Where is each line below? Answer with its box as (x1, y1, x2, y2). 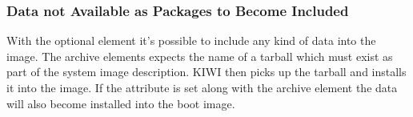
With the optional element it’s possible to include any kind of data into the (6, 32, 376, 49)
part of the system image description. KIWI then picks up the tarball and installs (6, 63, 407, 80)
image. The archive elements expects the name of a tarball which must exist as (6, 47, 393, 64)
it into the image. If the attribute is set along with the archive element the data (6, 79, 398, 95)
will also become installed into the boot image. (6, 95, 235, 111)
